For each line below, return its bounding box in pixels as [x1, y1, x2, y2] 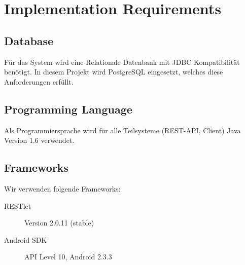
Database [4, 32, 54, 48]
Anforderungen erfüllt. [4, 76, 74, 87]
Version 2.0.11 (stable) [24, 217, 94, 228]
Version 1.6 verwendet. [4, 135, 75, 145]
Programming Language [4, 101, 132, 117]
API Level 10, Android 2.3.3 [24, 251, 112, 262]
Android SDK [4, 234, 47, 245]
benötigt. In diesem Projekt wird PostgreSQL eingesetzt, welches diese [4, 66, 223, 77]
